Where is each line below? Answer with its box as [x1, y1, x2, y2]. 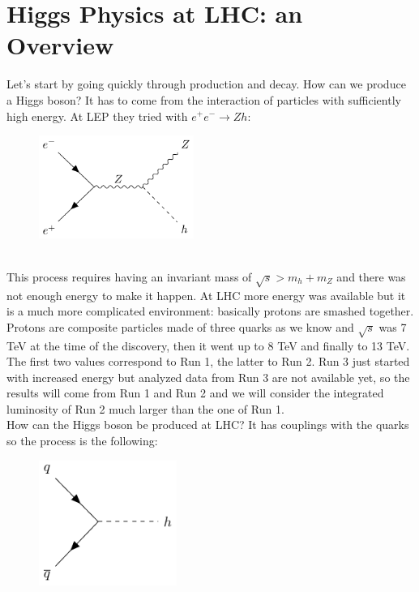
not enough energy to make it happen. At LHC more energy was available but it [6, 286, 406, 303]
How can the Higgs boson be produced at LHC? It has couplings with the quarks [6, 416, 409, 433]
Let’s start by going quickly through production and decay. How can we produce [6, 75, 406, 92]
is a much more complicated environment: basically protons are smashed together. [6, 302, 414, 320]
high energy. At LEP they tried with [6, 107, 188, 124]
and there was [336, 268, 406, 285]
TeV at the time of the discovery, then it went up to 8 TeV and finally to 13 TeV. [6, 337, 410, 354]
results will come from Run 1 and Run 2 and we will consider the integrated [6, 384, 384, 401]
